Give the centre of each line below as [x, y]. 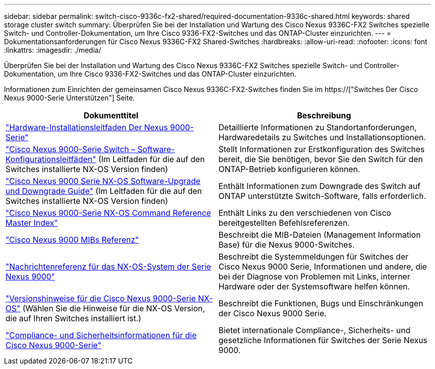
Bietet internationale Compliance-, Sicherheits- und [315, 330]
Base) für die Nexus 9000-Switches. [287, 245]
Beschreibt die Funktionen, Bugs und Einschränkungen [321, 303]
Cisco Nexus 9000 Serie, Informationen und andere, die [323, 267]
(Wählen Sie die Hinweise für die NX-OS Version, [114, 308]
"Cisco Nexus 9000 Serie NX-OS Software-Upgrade [103, 181]
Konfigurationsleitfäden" [51, 159]
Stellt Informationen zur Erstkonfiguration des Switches [322, 149]
